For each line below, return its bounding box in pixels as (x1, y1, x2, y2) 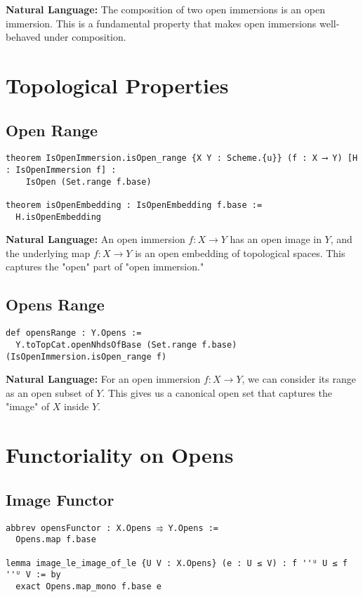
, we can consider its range (242, 372, 356, 386)
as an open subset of (6, 385, 93, 400)
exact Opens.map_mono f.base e (15, 581, 161, 591)
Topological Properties (6, 70, 229, 99)
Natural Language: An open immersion (6, 232, 185, 247)
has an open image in (230, 232, 322, 247)
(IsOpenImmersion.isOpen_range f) (6, 351, 167, 362)
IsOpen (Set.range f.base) (25, 176, 152, 187)
